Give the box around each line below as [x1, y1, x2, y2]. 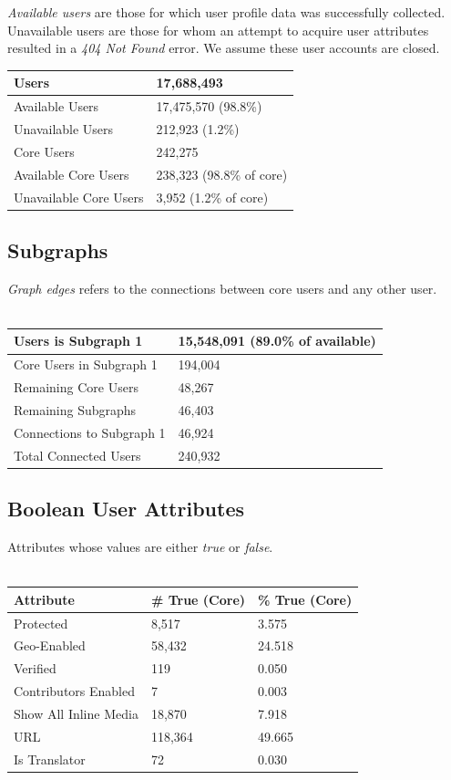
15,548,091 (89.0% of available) [178, 331, 376, 350]
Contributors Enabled [14, 681, 135, 701]
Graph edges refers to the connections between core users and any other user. [7, 278, 437, 297]
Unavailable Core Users [14, 187, 144, 206]
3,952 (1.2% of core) [156, 187, 269, 206]
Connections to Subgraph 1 [14, 422, 166, 442]
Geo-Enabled [14, 636, 86, 655]
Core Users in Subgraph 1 [14, 355, 158, 374]
